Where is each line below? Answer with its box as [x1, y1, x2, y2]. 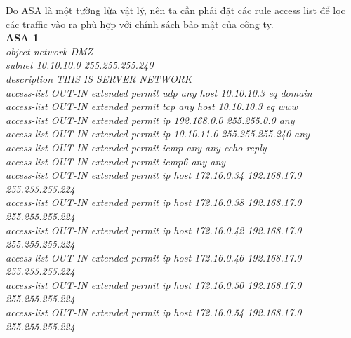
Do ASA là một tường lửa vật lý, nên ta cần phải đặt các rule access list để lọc [6, 3, 345, 17]
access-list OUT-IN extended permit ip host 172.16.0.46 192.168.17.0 [6, 250, 302, 264]
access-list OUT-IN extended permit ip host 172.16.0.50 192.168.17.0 [6, 277, 302, 292]
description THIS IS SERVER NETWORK [6, 71, 192, 86]
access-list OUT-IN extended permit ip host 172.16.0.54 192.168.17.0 [6, 305, 302, 320]
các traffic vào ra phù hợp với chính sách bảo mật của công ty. [6, 16, 274, 31]
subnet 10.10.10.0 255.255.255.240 [6, 58, 154, 72]
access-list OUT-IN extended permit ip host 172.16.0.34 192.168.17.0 [6, 168, 302, 182]
